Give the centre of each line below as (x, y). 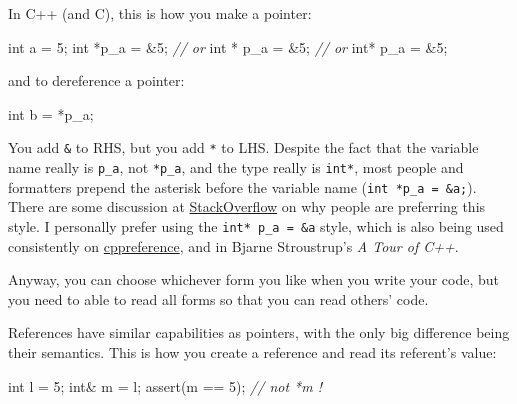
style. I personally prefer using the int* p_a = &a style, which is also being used (256, 225)
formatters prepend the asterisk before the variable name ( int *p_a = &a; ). (242, 186)
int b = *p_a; (51, 113)
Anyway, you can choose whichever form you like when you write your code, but (253, 279)
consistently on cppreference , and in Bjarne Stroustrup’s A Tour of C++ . (233, 245)
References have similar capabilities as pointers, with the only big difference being (259, 332)
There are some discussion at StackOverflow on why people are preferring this (247, 206)
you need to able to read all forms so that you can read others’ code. (218, 298)
